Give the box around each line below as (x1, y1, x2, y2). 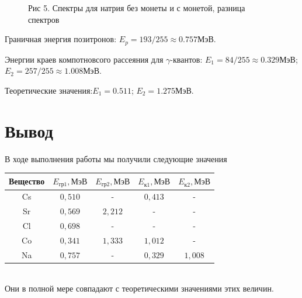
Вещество (9, 175, 45, 187)
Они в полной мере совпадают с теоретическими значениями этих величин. (5, 282, 274, 294)
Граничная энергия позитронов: (5, 33, 117, 45)
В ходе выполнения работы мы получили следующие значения (5, 152, 227, 165)
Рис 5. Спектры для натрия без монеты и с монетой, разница (28, 2, 245, 13)
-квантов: (170, 53, 203, 65)
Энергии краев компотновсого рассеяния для (5, 53, 164, 65)
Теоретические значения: (5, 84, 93, 96)
